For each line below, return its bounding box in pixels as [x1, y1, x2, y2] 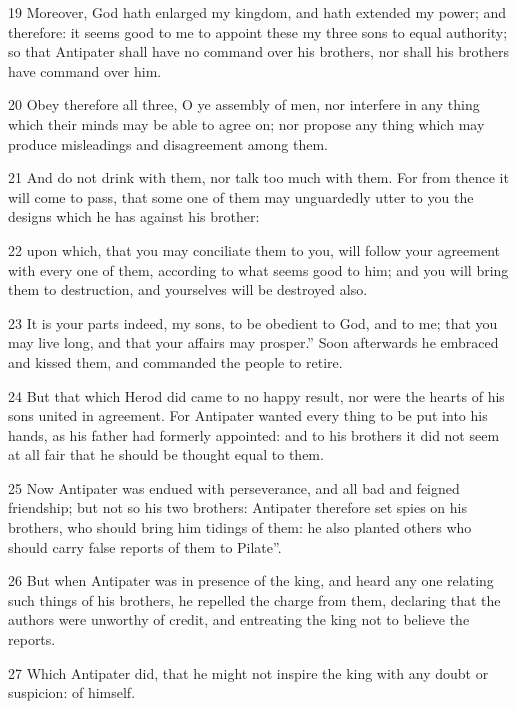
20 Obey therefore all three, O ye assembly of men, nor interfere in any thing [8, 94, 480, 115]
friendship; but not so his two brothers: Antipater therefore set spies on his [8, 497, 467, 518]
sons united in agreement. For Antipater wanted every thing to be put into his [8, 405, 488, 426]
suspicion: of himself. [8, 682, 136, 703]
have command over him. [8, 60, 162, 81]
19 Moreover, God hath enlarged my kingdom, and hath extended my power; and [8, 2, 507, 22]
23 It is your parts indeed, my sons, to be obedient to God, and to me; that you [8, 312, 498, 333]
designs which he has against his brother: [8, 206, 260, 227]
